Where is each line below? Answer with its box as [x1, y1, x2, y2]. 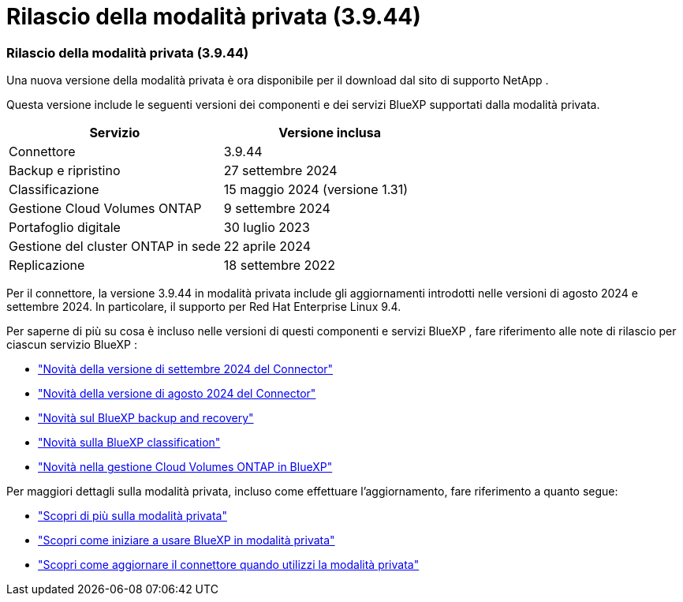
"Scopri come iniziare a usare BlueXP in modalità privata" [38, 533, 335, 548]
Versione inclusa [278, 125, 382, 141]
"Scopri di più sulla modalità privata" [38, 509, 227, 523]
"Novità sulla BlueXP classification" [38, 436, 221, 450]
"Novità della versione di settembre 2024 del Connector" [38, 362, 334, 376]
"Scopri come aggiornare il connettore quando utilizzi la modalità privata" [38, 558, 420, 572]
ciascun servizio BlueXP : [6, 338, 137, 352]
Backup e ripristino [9, 163, 121, 179]
